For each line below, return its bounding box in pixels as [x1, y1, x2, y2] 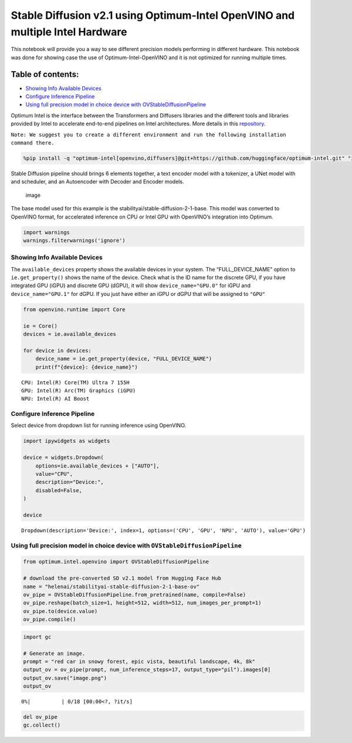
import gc [23, 633, 52, 640]
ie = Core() [23, 322, 58, 329]
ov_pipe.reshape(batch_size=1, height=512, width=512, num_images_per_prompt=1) [23, 600, 262, 606]
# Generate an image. [23, 650, 86, 657]
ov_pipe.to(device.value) [23, 608, 98, 614]
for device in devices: [23, 347, 92, 354]
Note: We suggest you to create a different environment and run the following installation [11, 131, 287, 138]
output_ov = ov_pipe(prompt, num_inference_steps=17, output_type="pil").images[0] [23, 667, 271, 673]
